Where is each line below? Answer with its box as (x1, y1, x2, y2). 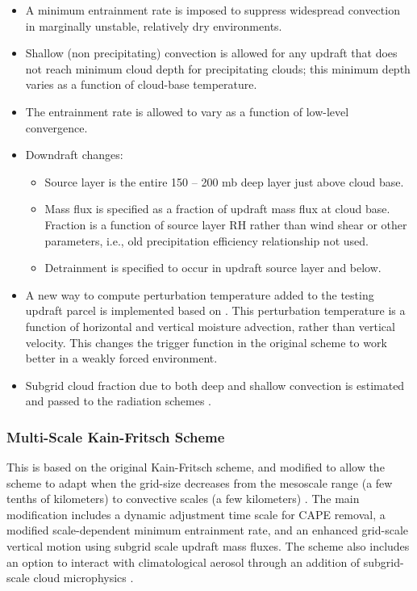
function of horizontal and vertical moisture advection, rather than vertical (25, 317, 395, 334)
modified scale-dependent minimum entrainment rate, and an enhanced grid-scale (6, 522, 409, 539)
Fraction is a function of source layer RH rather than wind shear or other (44, 216, 407, 233)
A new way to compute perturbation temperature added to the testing (25, 286, 374, 303)
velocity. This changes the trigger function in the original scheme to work (25, 333, 387, 350)
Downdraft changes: (25, 146, 123, 163)
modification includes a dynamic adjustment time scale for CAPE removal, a (6, 505, 386, 522)
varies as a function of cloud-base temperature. (25, 76, 257, 93)
